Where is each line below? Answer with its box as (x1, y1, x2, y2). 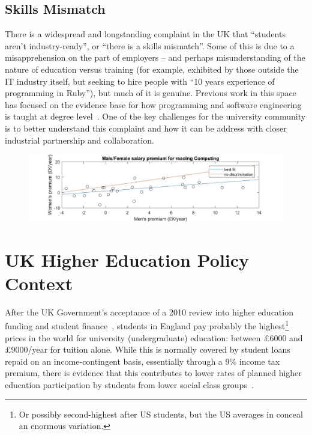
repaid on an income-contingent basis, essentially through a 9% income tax (5, 354, 280, 367)
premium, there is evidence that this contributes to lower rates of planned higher (5, 367, 302, 379)
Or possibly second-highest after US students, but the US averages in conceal (19, 407, 303, 420)
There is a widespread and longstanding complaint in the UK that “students (5, 28, 286, 40)
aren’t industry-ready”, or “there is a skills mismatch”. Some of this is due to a (5, 39, 295, 52)
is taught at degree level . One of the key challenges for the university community (5, 110, 306, 123)
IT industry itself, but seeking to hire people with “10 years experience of (5, 75, 275, 87)
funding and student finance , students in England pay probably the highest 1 (5, 318, 289, 332)
